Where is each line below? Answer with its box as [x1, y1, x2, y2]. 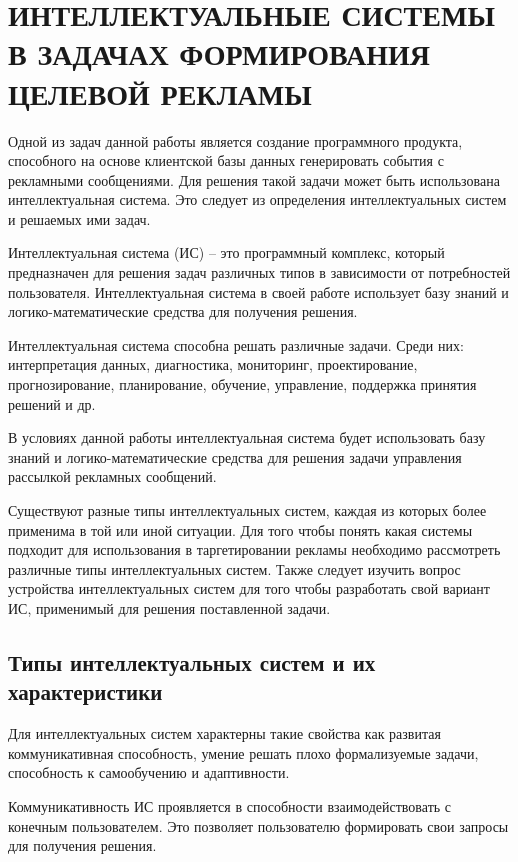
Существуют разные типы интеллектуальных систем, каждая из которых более [8, 500, 487, 520]
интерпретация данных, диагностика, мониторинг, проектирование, [8, 354, 418, 375]
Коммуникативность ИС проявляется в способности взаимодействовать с [8, 795, 452, 816]
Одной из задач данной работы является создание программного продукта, [8, 130, 463, 151]
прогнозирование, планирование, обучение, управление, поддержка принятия [8, 374, 477, 395]
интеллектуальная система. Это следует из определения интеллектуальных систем [8, 189, 507, 210]
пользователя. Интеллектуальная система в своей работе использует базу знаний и [8, 281, 509, 302]
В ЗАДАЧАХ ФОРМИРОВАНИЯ [8, 33, 430, 74]
